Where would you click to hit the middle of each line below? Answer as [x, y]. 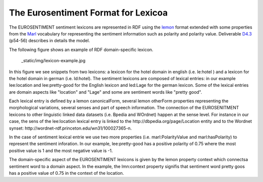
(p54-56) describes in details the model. [49, 41]
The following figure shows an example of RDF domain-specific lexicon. [81, 50]
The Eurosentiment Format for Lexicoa [88, 13]
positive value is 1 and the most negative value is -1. [61, 150]
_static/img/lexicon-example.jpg [53, 61]
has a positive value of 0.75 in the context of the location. [66, 173]
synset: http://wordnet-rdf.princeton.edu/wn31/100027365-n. [70, 128]
